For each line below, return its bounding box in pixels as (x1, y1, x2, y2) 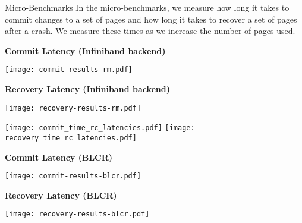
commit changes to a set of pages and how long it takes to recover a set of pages (5, 12, 297, 25)
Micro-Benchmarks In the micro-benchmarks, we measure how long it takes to (5, 1, 290, 13)
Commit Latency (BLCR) (5, 150, 113, 163)
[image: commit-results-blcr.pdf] (5, 172, 141, 181)
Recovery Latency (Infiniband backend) (5, 83, 170, 95)
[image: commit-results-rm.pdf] (5, 65, 133, 74)
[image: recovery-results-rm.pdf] (5, 103, 141, 112)
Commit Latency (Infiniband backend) (5, 44, 166, 56)
